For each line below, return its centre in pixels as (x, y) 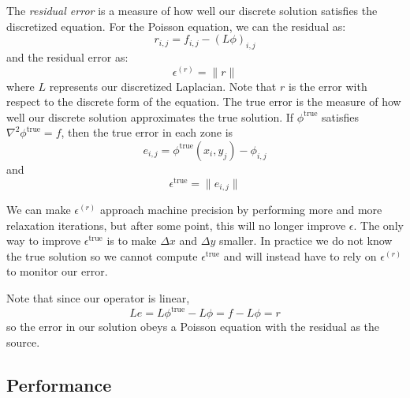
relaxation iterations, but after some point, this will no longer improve (176, 225)
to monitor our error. (57, 271)
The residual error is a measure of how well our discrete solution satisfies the (192, 10)
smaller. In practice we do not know (306, 240)
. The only (378, 225)
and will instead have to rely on (300, 255)
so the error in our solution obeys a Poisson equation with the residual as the (193, 327)
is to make (132, 240)
